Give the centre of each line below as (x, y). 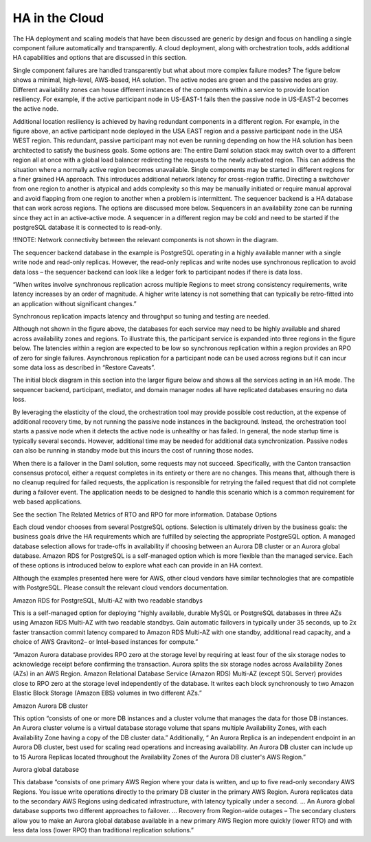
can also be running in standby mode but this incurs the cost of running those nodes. (133, 451)
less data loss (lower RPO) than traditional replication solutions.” (103, 830)
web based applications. (47, 501)
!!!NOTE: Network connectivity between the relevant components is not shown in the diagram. (146, 240)
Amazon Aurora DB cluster (50, 706)
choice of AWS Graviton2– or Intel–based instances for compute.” (105, 642)
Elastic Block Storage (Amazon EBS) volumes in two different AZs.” (107, 693)
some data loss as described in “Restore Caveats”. (84, 367)
